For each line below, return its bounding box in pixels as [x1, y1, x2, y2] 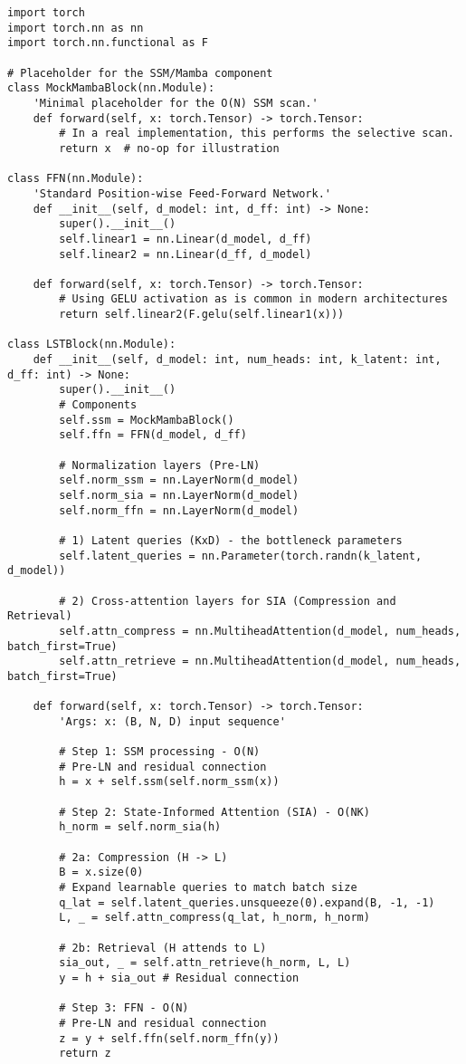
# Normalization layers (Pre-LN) [59, 458, 261, 472]
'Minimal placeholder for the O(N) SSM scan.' [33, 96, 319, 110]
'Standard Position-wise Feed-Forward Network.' [33, 187, 331, 200]
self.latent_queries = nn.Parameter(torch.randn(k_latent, [59, 549, 423, 562]
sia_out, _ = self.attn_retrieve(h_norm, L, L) [59, 956, 351, 970]
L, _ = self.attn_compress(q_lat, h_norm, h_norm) [59, 911, 370, 925]
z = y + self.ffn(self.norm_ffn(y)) [59, 1031, 280, 1045]
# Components [59, 398, 138, 412]
